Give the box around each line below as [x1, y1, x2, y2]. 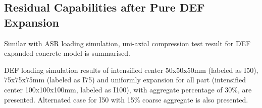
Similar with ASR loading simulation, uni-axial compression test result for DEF [4, 38, 251, 48]
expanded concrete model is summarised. [4, 48, 130, 58]
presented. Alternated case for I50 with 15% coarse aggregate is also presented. [4, 94, 248, 104]
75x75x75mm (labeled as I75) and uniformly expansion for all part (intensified [4, 74, 246, 85]
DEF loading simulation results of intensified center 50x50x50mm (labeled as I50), [4, 64, 258, 75]
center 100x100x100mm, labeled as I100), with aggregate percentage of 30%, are [4, 84, 252, 94]
